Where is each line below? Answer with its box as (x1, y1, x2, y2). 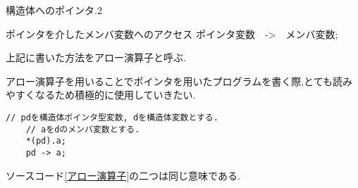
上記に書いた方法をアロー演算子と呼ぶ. (6, 50, 186, 65)
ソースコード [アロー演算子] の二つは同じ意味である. (6, 168, 240, 182)
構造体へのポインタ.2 (6, 3, 102, 17)
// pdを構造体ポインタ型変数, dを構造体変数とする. (6, 112, 218, 123)
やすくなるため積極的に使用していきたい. (6, 87, 196, 102)
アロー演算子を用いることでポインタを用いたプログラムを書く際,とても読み (6, 73, 352, 88)
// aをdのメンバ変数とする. (25, 124, 140, 134)
